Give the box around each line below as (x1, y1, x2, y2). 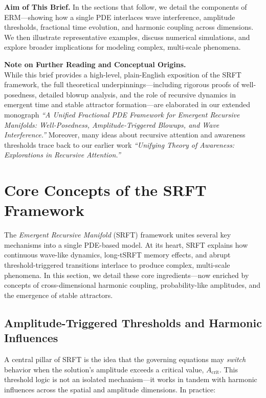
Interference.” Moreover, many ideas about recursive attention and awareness (4, 129, 246, 140)
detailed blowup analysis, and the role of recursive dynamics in (39, 89, 236, 99)
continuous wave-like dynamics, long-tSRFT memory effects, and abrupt (4, 249, 231, 260)
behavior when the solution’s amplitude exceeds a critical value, (4, 364, 204, 374)
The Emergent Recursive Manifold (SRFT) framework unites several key (4, 229, 231, 240)
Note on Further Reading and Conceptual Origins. (4, 58, 186, 69)
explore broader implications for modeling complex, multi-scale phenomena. (4, 42, 241, 52)
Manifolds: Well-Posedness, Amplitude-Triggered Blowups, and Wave (4, 119, 219, 130)
